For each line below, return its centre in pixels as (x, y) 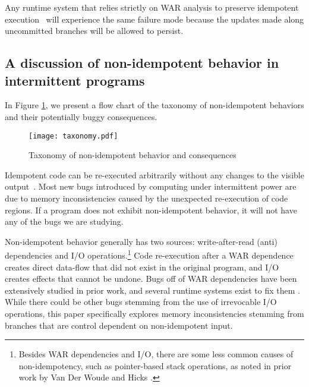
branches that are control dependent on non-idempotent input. (119, 325)
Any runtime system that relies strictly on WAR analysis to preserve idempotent (152, 7)
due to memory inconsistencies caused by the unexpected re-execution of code (146, 198)
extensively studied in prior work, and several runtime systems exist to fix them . (152, 290)
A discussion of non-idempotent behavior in (142, 63)
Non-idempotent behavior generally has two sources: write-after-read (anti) (141, 241)
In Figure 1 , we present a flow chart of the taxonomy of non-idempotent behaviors (154, 105)
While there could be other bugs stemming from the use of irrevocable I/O (141, 302)
